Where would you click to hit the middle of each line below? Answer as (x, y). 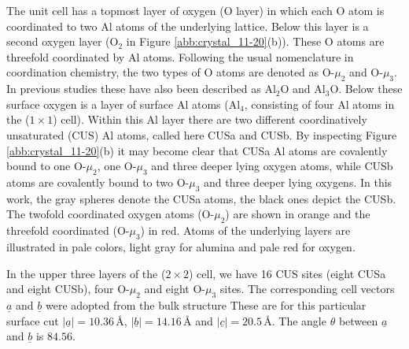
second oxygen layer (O (63, 41)
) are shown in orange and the (298, 214)
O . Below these (366, 89)
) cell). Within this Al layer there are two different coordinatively (210, 119)
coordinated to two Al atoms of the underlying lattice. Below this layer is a (188, 26)
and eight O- (175, 289)
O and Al (303, 89)
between (358, 320)
